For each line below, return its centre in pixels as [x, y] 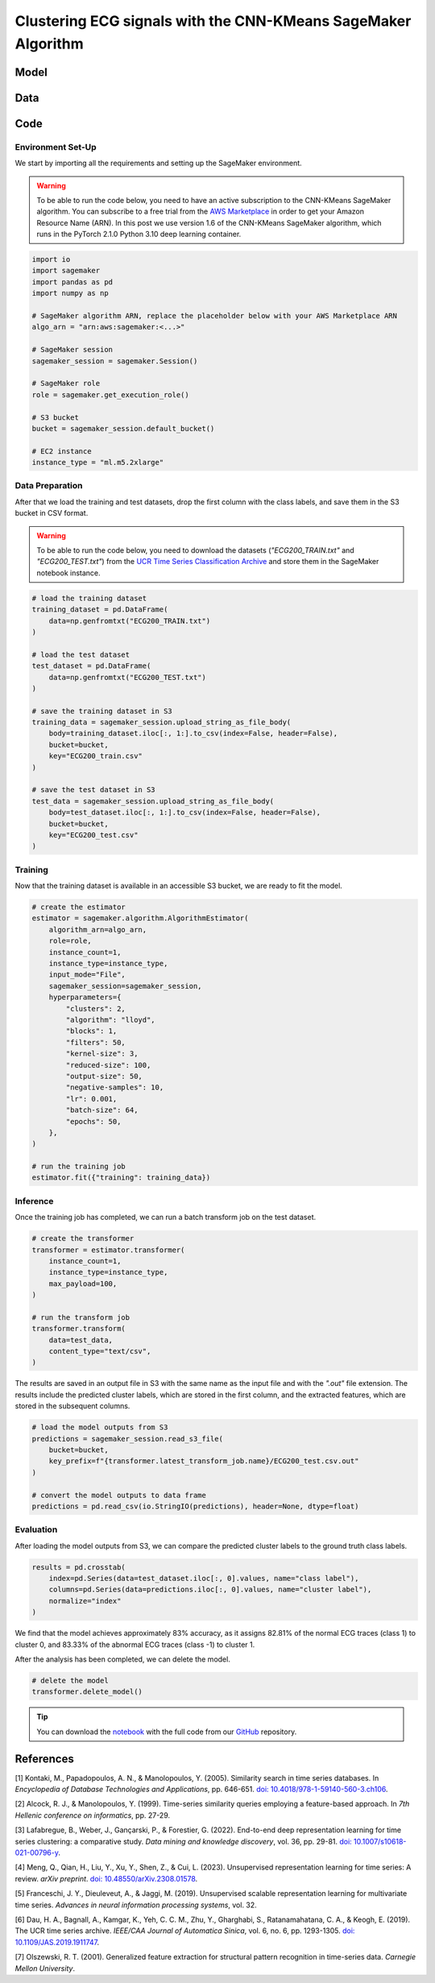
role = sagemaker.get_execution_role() [110, 394]
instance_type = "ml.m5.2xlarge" [98, 463]
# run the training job [79, 1167]
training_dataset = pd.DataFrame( [100, 610]
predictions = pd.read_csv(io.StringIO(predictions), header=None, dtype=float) [195, 1506]
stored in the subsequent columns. [72, 1406]
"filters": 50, [96, 1042]
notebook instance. [68, 573]
